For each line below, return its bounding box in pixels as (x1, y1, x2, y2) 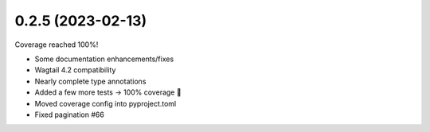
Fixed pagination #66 (34, 110, 105, 119)
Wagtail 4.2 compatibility (34, 65, 116, 75)
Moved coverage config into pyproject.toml (34, 99, 177, 108)
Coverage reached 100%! (14, 40, 99, 49)
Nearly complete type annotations (34, 76, 147, 86)
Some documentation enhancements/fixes (34, 54, 174, 64)
